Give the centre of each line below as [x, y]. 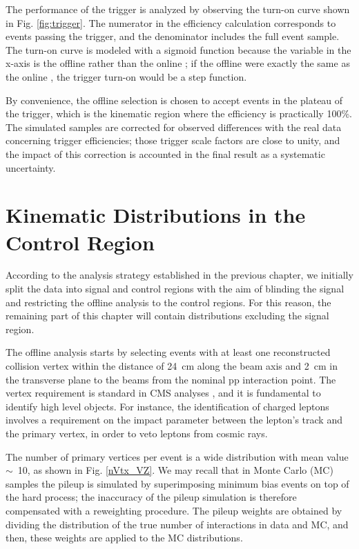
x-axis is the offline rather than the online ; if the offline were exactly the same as [178, 63]
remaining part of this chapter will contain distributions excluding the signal [167, 316]
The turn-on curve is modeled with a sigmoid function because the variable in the [178, 49]
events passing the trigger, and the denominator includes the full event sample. [173, 36]
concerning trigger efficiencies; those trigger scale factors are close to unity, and [173, 140]
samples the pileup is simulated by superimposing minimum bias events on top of [177, 483]
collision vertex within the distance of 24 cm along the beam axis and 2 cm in [172, 366]
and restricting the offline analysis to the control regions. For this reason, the [168, 302]
